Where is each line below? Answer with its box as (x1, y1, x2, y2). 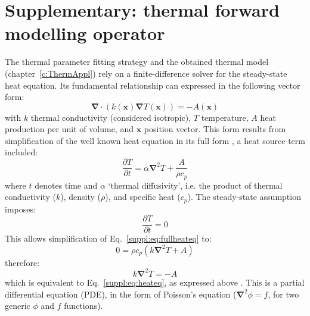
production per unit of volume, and (5, 123, 134, 135)
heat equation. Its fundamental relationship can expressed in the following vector (5, 79, 300, 91)
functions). (64, 299, 103, 312)
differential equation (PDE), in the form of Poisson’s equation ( (5, 287, 237, 300)
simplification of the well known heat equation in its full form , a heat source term (5, 134, 305, 146)
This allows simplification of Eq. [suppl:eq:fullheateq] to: (5, 232, 212, 245)
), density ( (60, 190, 101, 203)
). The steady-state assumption (187, 190, 301, 203)
